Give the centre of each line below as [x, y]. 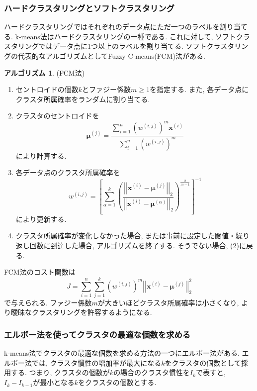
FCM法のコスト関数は [40, 272]
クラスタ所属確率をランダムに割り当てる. [83, 99]
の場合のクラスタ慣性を [152, 372]
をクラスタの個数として [203, 362]
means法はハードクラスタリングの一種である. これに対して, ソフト [129, 36]
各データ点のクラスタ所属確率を [68, 172]
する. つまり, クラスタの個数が [60, 372]
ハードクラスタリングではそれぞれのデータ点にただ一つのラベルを [112, 27]
